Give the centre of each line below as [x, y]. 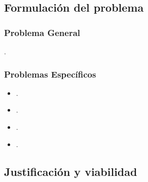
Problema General [42, 32]
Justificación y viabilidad [71, 171]
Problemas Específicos [50, 74]
